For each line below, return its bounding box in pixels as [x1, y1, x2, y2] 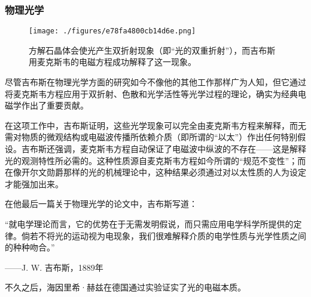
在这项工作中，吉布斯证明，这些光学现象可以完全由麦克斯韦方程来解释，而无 [5, 119, 306, 131]
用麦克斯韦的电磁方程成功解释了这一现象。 [29, 55, 196, 68]
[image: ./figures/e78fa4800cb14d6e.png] [29, 27, 196, 36]
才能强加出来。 [5, 177, 63, 190]
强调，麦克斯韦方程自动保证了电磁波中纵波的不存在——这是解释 [54, 143, 306, 155]
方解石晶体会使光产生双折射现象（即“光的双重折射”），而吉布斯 [29, 44, 276, 56]
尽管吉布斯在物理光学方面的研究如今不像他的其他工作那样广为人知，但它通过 [5, 76, 306, 88]
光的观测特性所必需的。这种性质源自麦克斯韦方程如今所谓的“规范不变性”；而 [5, 154, 306, 166]
